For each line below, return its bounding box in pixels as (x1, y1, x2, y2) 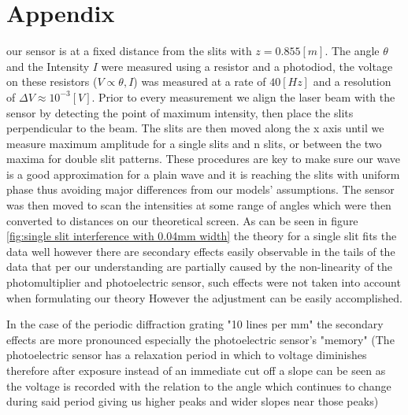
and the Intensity (6, 57, 90, 74)
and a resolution (313, 73, 391, 90)
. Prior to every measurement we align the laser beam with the (91, 88, 395, 105)
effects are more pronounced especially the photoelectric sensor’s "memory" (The (6, 331, 395, 347)
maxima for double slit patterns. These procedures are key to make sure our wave (6, 150, 400, 167)
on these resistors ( (6, 73, 98, 90)
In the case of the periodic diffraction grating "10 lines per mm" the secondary (6, 316, 384, 332)
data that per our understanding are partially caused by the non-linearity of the (6, 258, 393, 275)
